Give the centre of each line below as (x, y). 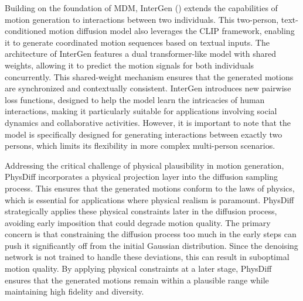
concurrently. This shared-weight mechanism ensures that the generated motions (149, 76)
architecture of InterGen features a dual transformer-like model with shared (141, 54)
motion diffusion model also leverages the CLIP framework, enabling (172, 31)
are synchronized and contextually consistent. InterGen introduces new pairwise (148, 88)
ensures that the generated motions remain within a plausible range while (137, 280)
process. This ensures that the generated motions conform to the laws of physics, (150, 188)
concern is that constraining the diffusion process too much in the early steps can (151, 234)
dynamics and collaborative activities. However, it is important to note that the (148, 122)
